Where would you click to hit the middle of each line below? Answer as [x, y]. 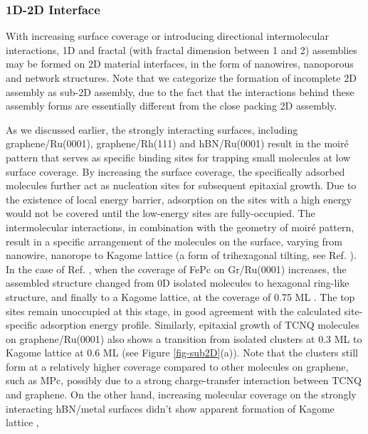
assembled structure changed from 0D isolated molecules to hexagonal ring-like [178, 283]
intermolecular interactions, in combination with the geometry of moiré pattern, [180, 227]
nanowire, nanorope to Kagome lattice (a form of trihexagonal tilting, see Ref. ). [181, 255]
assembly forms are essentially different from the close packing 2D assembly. [172, 106]
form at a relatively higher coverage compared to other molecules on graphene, [177, 366]
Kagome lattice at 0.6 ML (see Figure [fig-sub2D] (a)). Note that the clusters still [182, 353]
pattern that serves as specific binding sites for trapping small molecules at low [178, 157]
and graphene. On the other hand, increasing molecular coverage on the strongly [181, 395]
